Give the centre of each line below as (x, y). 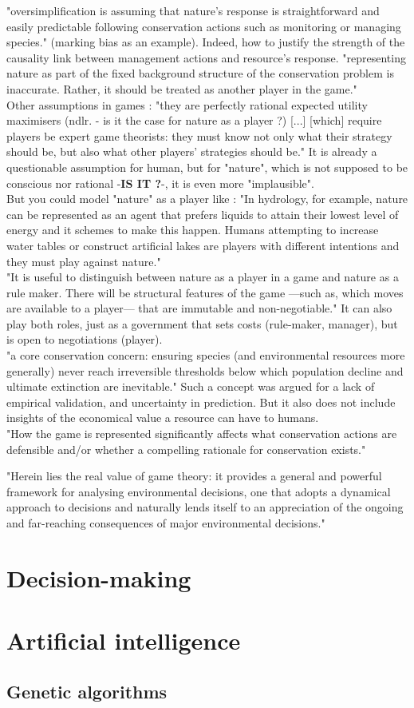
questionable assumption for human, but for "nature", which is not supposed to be (207, 167)
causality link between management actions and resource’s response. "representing (206, 57)
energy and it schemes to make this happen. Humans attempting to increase (193, 230)
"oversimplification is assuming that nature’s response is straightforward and (193, 10)
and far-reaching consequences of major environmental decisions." (166, 523)
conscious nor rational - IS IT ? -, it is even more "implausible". (160, 183)
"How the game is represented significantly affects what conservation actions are (202, 434)
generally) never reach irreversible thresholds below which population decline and (205, 370)
